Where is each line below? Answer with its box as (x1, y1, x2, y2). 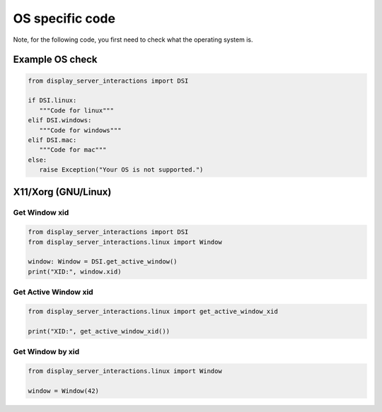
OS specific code (13, 11, 116, 26)
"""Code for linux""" (39, 106, 115, 114)
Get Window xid (13, 208, 69, 218)
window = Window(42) (28, 387, 99, 395)
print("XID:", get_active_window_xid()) (28, 327, 170, 335)
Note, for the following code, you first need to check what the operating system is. (13, 35, 253, 44)
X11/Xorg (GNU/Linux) (13, 186, 112, 198)
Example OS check (13, 54, 98, 66)
